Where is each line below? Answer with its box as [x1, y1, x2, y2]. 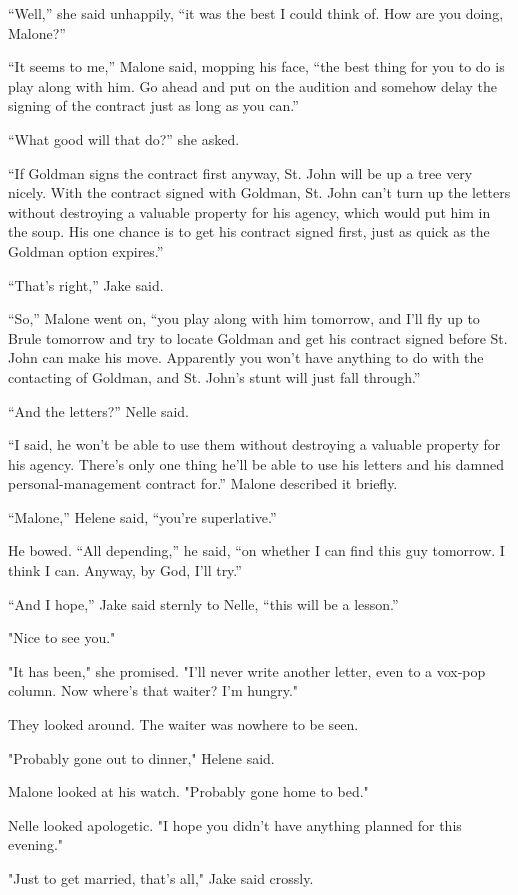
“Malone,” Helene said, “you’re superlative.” [8, 506, 277, 527]
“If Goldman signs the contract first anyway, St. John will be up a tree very [8, 162, 473, 183]
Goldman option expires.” [8, 240, 164, 261]
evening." [8, 834, 64, 855]
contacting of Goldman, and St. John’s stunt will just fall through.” [8, 366, 421, 387]
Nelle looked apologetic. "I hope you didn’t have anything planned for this [8, 814, 462, 835]
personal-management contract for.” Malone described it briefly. [8, 473, 398, 494]
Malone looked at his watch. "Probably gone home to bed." [8, 781, 369, 802]
